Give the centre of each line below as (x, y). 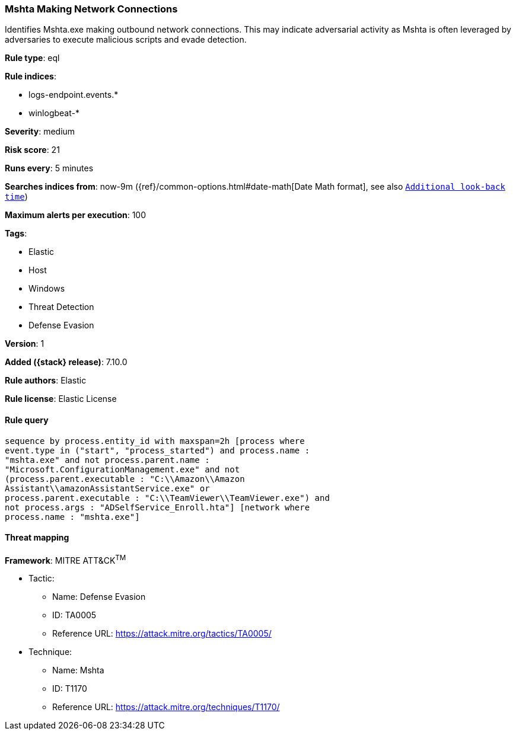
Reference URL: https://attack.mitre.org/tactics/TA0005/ (162, 634)
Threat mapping (37, 538)
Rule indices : (31, 76)
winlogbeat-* (54, 113)
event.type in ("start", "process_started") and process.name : (157, 450)
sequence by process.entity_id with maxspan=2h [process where (155, 441)
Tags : (16, 234)
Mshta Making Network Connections (91, 9)
